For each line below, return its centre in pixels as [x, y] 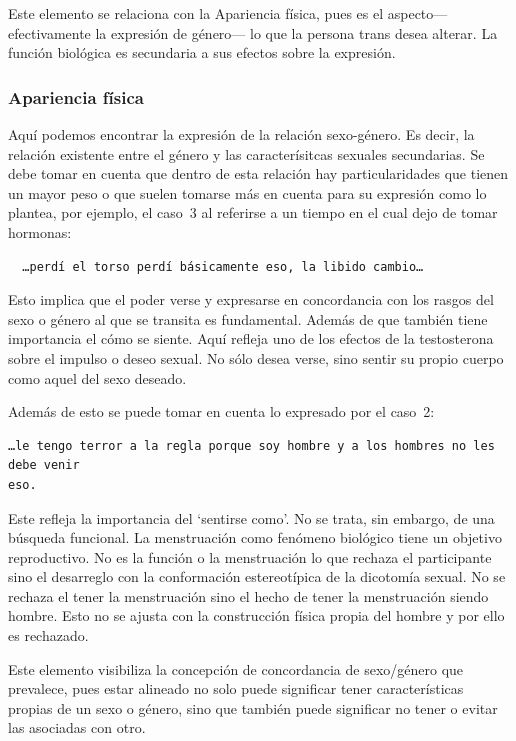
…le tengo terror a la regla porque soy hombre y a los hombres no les [251, 445]
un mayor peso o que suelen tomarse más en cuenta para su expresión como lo [247, 192]
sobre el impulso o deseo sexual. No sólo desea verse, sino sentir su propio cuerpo [256, 357]
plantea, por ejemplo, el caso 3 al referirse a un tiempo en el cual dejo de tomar [253, 212]
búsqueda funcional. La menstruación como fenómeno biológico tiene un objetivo [255, 537]
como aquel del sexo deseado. [97, 377]
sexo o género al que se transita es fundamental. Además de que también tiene [248, 318]
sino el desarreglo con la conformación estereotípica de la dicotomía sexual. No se [257, 576]
